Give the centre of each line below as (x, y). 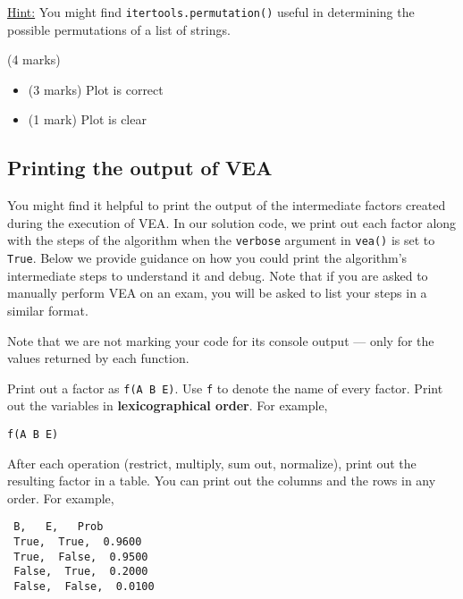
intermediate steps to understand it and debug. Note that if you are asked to (218, 275)
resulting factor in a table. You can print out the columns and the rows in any (222, 481)
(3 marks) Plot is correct (96, 89)
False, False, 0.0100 (84, 587)
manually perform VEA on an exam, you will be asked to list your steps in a (217, 293)
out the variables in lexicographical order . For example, (168, 405)
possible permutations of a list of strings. (119, 29)
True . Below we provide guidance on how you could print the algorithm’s (207, 258)
